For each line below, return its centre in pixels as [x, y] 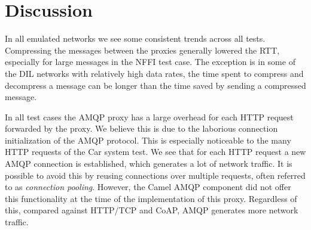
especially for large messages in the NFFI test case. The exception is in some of [150, 62]
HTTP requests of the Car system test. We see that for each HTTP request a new [155, 152]
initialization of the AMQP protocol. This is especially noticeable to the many [148, 140]
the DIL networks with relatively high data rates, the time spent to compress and [154, 73]
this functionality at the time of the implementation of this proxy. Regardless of [151, 198]
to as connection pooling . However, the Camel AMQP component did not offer [148, 187]
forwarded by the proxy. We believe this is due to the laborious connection [141, 128]
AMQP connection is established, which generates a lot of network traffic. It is [149, 164]
